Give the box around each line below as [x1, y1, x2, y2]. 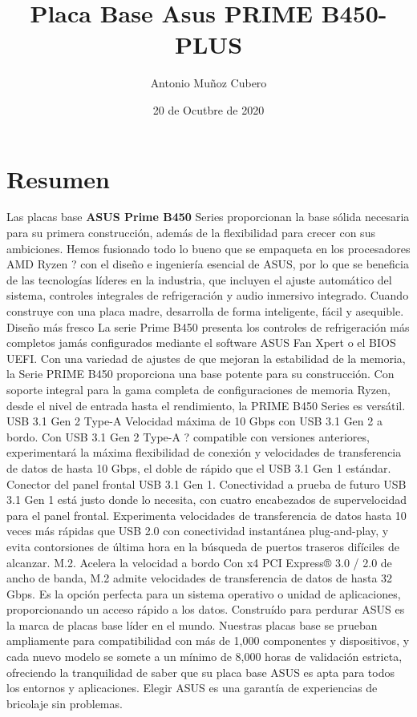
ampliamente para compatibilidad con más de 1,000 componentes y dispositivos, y [6, 632, 410, 649]
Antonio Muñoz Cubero [150, 75, 267, 91]
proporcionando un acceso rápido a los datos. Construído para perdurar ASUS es [6, 601, 405, 618]
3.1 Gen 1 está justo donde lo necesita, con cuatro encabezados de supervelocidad [6, 491, 407, 508]
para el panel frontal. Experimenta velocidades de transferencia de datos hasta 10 [6, 506, 407, 523]
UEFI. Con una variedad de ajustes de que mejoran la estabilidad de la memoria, [6, 349, 406, 366]
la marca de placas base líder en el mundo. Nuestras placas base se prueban [6, 616, 378, 633]
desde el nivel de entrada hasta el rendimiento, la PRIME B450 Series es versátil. [6, 397, 406, 413]
